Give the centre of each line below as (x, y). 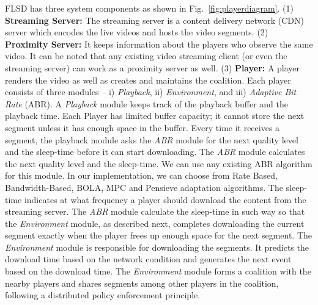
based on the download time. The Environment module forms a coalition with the (158, 271)
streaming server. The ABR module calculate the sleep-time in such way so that (155, 211)
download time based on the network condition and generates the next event (148, 259)
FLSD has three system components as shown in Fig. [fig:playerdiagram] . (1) (149, 8)
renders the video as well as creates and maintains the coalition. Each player (148, 80)
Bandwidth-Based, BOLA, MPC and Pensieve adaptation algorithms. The (144, 187)
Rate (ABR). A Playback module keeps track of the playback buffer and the (146, 103)
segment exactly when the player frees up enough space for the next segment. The (159, 235)
